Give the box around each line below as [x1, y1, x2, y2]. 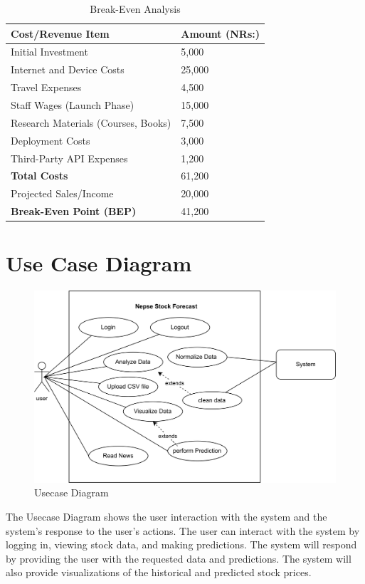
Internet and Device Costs [11, 62, 125, 77]
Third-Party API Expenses [11, 150, 128, 165]
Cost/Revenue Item [11, 26, 110, 41]
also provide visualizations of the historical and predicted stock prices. [6, 565, 312, 580]
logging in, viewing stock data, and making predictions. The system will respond [6, 537, 357, 552]
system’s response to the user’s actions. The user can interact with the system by [6, 523, 360, 538]
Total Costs [11, 168, 68, 183]
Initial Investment [11, 44, 88, 59]
